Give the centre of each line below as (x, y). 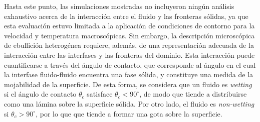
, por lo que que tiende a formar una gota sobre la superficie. (129, 113)
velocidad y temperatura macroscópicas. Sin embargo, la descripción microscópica (129, 35)
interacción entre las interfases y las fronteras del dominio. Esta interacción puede (129, 55)
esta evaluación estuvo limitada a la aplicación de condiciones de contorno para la (129, 26)
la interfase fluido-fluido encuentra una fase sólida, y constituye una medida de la (129, 74)
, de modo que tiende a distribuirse (193, 94)
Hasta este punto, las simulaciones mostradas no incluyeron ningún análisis (119, 6)
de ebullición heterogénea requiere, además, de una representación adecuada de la (129, 45)
